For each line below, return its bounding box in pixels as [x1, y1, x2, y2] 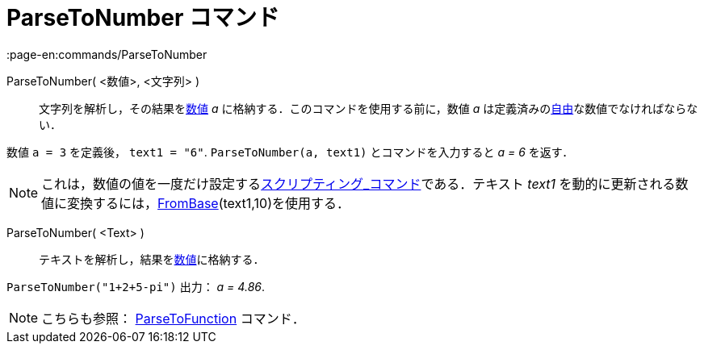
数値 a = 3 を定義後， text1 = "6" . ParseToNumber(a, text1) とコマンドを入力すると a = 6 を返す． [6, 144, 574, 159]
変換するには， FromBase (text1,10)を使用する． [67, 194, 350, 211]
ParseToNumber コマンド [6, 4, 279, 31]
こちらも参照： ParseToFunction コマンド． [41, 310, 305, 327]
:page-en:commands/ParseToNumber [6, 47, 207, 61]
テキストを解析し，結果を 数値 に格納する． [39, 252, 265, 266]
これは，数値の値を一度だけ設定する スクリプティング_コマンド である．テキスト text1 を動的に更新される [41, 175, 676, 192]
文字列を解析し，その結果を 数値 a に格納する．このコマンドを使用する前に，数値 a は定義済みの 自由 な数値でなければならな [39, 101, 698, 115]
